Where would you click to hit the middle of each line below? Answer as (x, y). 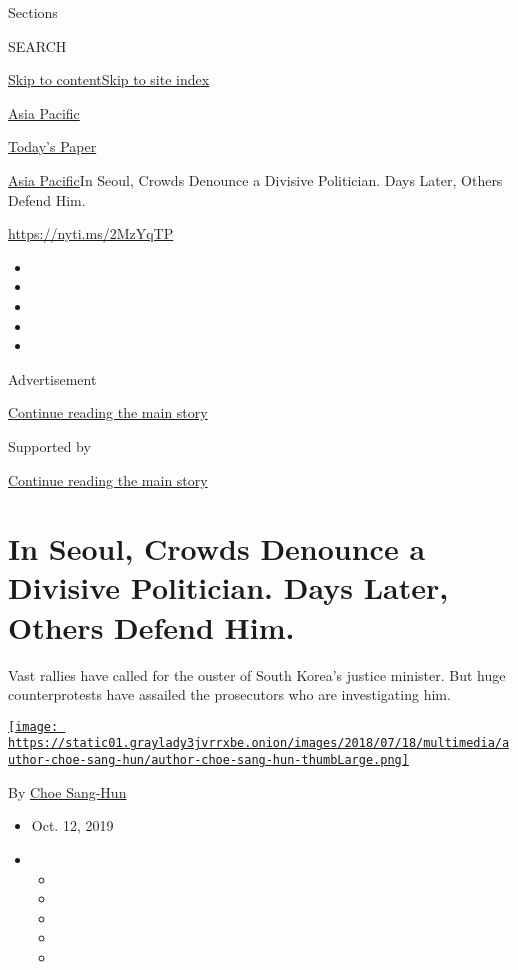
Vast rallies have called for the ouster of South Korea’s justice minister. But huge (257, 674)
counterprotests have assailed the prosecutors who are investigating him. (229, 694)
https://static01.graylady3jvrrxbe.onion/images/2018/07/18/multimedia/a (259, 743)
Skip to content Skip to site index (109, 79)
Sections (33, 12)
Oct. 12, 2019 (72, 825)
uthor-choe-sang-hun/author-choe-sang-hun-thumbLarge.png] (208, 760)
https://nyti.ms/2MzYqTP (91, 233)
